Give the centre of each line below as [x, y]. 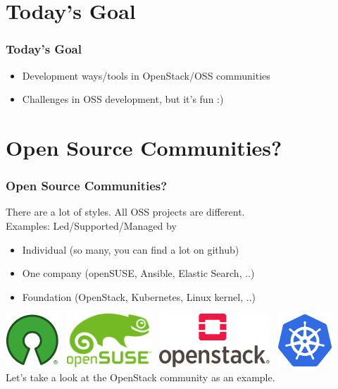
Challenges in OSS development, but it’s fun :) [123, 99]
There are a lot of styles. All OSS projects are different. [125, 212]
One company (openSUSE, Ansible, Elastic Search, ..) [138, 273]
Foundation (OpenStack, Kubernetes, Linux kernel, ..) [139, 296]
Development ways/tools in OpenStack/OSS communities [146, 75]
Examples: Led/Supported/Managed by [91, 225]
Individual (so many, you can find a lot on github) [131, 249]
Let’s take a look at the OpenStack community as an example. [140, 377]
